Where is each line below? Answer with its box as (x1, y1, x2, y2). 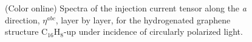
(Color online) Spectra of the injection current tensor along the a (5, 2, 247, 14)
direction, (5, 13, 40, 26)
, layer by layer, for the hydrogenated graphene (55, 13, 231, 26)
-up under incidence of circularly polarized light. (63, 25, 243, 38)
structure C (5, 25, 48, 38)
